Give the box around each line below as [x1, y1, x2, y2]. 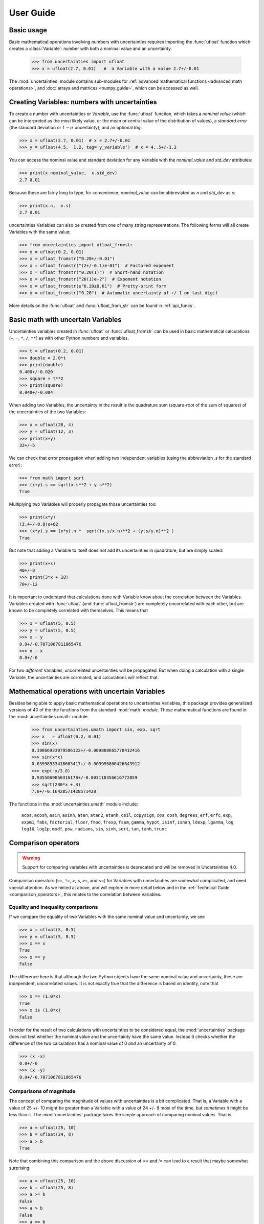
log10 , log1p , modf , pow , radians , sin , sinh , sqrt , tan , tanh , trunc [21, 826, 167, 832]
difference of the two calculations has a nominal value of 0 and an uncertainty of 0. [9, 1040, 177, 1046]
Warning [22, 855, 40, 861]
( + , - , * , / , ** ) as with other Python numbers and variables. [9, 335, 129, 341]
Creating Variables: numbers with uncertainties [9, 98, 157, 106]
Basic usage [9, 26, 47, 34]
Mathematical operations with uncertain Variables [9, 687, 165, 695]
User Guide [9, 7, 56, 18]
